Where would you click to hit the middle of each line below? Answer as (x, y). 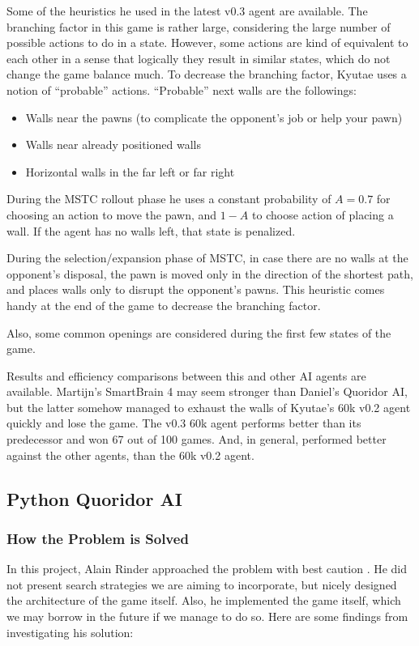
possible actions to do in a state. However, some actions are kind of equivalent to (207, 42)
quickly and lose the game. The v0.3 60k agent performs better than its (184, 423)
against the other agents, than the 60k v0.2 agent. (130, 455)
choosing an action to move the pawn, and (112, 214)
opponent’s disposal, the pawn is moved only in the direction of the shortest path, (210, 273)
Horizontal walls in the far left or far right (130, 171)
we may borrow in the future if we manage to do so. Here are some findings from (207, 616)
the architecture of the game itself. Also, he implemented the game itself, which (204, 600)
